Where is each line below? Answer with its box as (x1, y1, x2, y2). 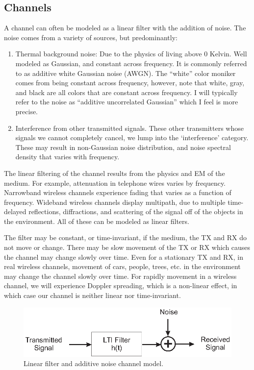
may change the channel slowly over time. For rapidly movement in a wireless (4, 271, 237, 281)
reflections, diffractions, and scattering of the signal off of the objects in (28, 206, 243, 217)
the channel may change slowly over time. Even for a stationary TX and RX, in (4, 251, 243, 262)
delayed (4, 206, 26, 217)
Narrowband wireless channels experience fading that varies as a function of (4, 187, 231, 197)
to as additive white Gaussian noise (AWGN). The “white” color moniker (15, 68, 236, 78)
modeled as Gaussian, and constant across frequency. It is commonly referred (15, 58, 247, 68)
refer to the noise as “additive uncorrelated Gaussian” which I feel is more (15, 97, 238, 107)
